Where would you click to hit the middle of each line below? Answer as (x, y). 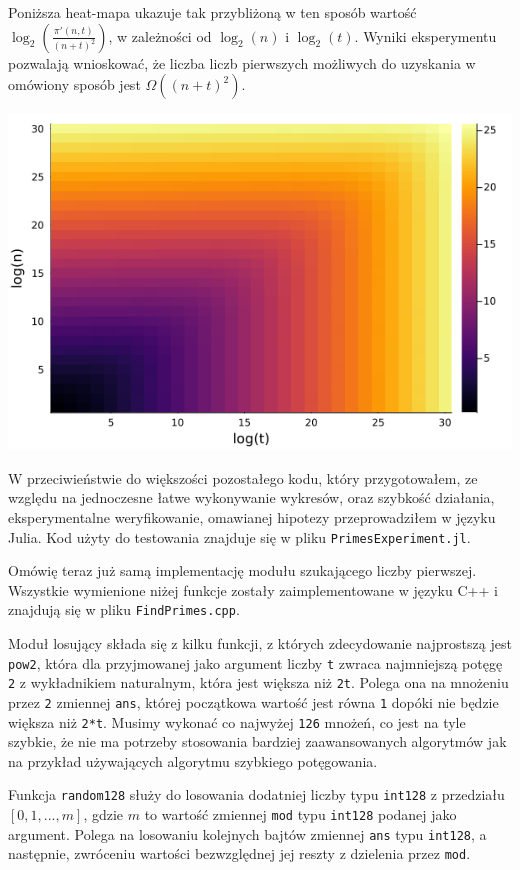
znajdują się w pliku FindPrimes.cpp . (124, 609)
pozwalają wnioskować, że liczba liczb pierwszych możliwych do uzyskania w (242, 62)
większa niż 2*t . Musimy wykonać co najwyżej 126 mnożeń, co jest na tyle (237, 721)
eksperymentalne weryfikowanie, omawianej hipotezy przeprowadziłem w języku (252, 516)
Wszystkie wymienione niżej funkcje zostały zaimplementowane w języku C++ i (253, 589)
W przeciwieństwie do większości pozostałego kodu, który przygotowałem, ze (243, 477)
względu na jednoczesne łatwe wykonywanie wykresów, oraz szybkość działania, (251, 497)
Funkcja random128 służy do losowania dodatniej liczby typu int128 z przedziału (256, 794)
